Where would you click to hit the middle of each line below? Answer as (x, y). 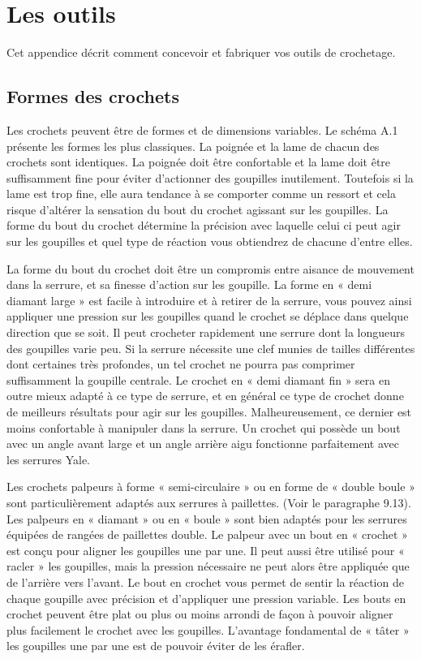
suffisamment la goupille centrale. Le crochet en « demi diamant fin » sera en (198, 379)
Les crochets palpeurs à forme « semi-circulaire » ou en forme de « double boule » (211, 487)
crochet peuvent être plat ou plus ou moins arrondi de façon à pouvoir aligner (200, 614)
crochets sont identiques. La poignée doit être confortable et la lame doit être (199, 162)
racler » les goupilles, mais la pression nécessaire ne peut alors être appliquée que (208, 566)
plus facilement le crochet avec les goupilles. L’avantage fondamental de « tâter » (208, 629)
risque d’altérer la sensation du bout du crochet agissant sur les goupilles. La (198, 209)
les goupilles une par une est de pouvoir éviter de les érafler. (156, 646)
